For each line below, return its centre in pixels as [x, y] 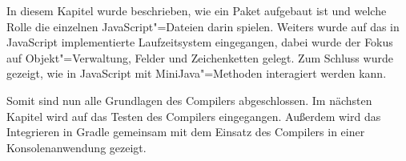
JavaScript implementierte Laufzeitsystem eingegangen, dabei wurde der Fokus [200, 42]
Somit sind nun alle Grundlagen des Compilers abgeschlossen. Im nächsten [189, 100]
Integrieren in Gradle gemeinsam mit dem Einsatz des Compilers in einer [186, 132]
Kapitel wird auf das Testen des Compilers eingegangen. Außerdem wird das [194, 116]
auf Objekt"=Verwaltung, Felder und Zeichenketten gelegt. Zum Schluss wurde [200, 57]
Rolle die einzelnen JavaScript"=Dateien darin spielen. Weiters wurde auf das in [203, 26]
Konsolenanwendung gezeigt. [76, 147]
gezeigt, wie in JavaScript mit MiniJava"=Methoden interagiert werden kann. [197, 73]
